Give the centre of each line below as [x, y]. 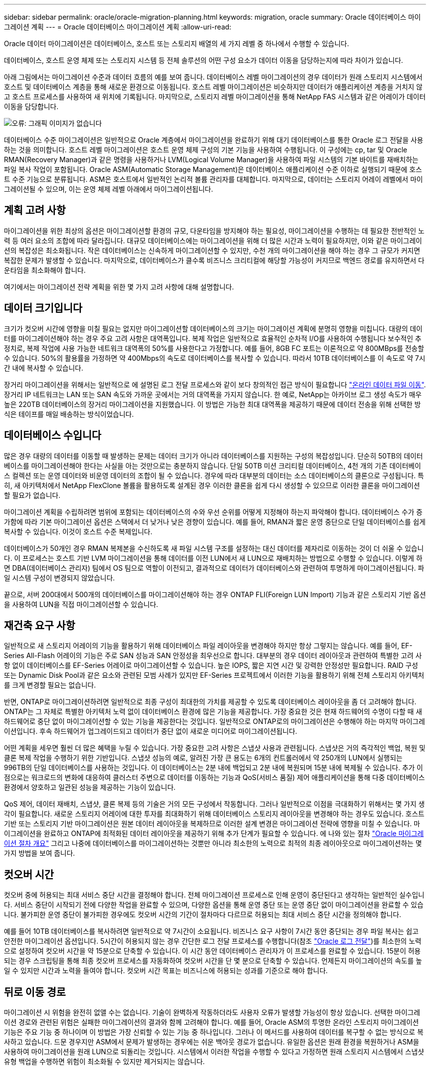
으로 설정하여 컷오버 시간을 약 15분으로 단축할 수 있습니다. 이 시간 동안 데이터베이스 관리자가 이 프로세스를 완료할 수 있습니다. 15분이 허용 [212, 951]
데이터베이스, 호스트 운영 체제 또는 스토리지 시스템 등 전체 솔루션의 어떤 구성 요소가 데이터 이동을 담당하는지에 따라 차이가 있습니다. [204, 60]
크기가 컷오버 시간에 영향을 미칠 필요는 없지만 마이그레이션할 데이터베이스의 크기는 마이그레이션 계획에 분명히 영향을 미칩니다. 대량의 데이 [213, 328]
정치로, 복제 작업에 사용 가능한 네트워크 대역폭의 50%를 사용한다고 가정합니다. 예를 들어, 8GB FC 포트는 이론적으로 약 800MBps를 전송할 [214, 348]
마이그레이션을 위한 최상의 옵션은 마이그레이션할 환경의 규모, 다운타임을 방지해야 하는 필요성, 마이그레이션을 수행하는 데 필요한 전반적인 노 [214, 231]
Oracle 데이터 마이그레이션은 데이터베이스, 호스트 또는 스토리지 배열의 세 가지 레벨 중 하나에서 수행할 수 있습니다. [176, 43]
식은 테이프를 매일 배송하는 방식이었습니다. [69, 414]
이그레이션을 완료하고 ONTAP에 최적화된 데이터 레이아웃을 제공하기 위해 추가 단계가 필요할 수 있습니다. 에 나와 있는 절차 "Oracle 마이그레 [214, 834]
